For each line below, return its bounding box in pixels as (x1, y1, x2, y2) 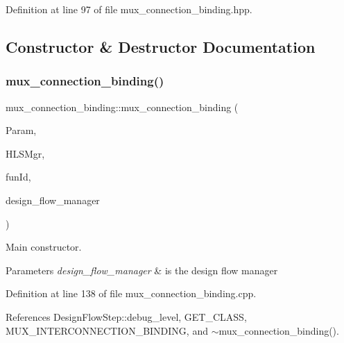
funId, (6, 169, 31, 184)
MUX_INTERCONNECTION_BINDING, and (6, 323, 208, 337)
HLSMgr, (6, 146, 45, 160)
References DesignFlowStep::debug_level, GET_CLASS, (6, 309, 247, 324)
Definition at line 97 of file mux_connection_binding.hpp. (6, 2, 252, 16)
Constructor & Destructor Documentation (6, 35, 316, 57)
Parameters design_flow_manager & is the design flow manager (6, 262, 278, 277)
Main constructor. (6, 240, 82, 254)
